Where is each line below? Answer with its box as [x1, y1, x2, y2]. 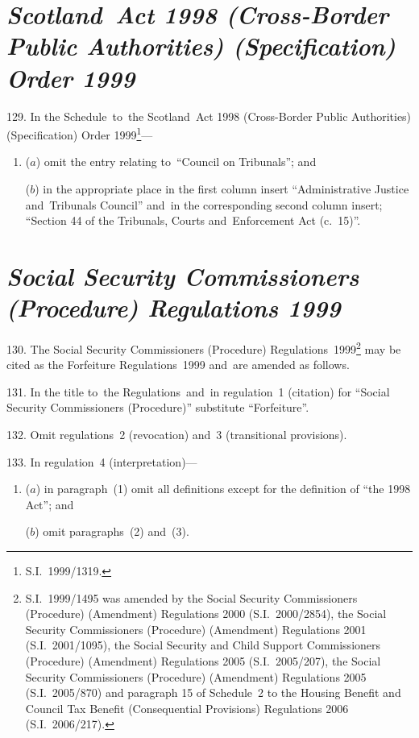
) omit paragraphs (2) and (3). [35, 523, 189, 540]
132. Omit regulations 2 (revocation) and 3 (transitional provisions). [6, 426, 347, 443]
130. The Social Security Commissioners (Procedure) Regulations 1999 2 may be [6, 338, 401, 357]
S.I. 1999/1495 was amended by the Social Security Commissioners [25, 589, 358, 606]
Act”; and [25, 495, 74, 512]
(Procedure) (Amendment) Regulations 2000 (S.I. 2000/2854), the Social [25, 605, 387, 622]
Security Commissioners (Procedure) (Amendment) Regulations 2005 [25, 668, 367, 685]
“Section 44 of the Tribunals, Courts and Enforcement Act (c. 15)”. [25, 212, 361, 229]
